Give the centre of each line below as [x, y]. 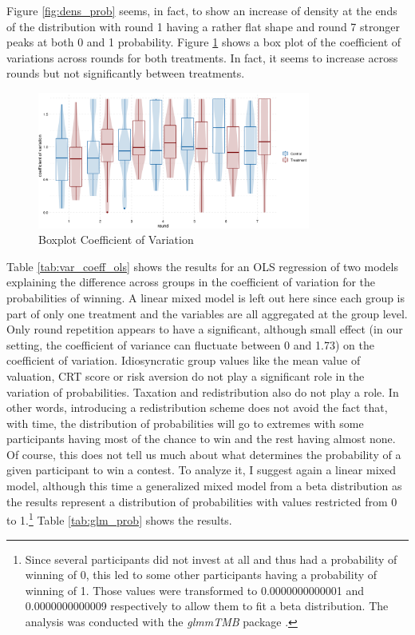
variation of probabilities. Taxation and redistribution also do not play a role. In [203, 391]
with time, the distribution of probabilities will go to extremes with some [185, 423]
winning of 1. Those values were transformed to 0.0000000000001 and [195, 590]
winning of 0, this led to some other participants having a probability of [201, 575]
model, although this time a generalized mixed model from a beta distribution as [204, 486]
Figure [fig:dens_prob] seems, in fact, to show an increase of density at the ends [202, 10]
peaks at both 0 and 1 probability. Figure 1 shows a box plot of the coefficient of [204, 42]
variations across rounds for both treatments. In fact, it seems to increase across [202, 57]
